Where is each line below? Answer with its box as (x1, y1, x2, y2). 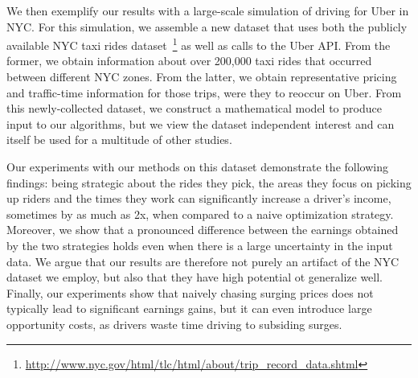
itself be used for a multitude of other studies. (6, 131, 232, 148)
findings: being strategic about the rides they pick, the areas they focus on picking (6, 174, 412, 191)
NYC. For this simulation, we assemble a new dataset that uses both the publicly (6, 18, 408, 35)
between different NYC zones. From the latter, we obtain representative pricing (6, 68, 397, 85)
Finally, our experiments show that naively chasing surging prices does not (6, 284, 374, 301)
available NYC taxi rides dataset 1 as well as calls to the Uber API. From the (6, 35, 391, 53)
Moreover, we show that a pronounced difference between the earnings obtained (6, 221, 399, 238)
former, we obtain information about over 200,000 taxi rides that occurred (6, 52, 372, 69)
